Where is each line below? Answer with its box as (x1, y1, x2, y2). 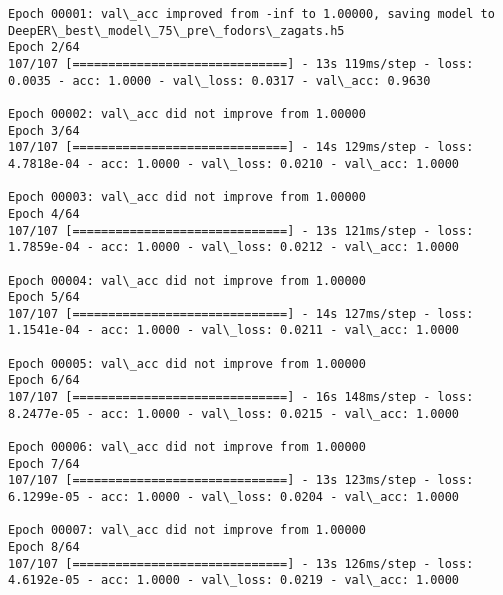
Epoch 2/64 (8, 40, 80, 55)
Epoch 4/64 (8, 206, 80, 221)
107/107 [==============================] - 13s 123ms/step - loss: (8, 473, 474, 488)
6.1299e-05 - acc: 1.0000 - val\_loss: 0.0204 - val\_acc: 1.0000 (8, 490, 460, 505)
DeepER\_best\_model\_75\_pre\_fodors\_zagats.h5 (8, 23, 345, 38)
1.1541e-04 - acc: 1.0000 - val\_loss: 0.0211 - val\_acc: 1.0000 (8, 323, 460, 338)
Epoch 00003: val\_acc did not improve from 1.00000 (8, 190, 366, 205)
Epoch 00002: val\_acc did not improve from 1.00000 (8, 106, 366, 121)
